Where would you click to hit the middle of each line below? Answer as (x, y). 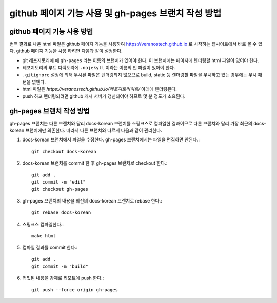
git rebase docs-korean (61, 213)
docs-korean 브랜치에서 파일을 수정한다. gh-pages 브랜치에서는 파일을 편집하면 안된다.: (111, 140)
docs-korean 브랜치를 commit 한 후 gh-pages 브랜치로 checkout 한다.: (95, 163)
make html (44, 236)
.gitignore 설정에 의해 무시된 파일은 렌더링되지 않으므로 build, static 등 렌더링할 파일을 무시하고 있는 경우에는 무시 (140, 75)
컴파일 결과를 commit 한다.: (50, 247)
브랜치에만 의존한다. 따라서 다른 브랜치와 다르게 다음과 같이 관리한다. (94, 130)
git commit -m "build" (60, 266)
